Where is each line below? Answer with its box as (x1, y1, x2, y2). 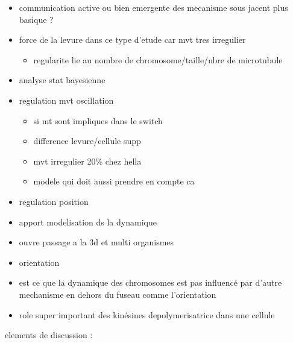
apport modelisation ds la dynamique (19, 215, 157, 228)
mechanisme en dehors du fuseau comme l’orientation (19, 288, 216, 300)
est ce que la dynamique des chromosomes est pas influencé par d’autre (19, 276, 282, 289)
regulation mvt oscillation (19, 93, 114, 106)
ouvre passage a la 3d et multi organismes (19, 236, 174, 248)
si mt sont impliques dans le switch (33, 114, 163, 127)
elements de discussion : (5, 329, 93, 341)
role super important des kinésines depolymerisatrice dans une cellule (19, 308, 275, 321)
